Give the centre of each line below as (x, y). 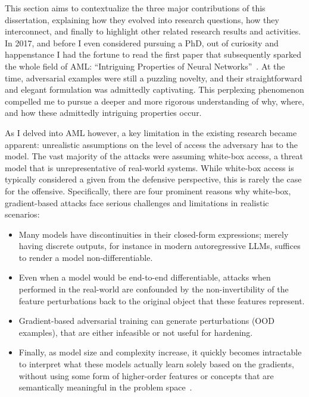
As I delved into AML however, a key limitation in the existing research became (151, 132)
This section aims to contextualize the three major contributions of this (135, 8)
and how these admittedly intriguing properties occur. (103, 113)
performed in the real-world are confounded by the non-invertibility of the (154, 289)
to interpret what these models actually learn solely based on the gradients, (156, 364)
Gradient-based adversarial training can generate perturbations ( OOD (146, 321)
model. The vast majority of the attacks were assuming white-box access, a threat (154, 156)
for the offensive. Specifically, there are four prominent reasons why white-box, (148, 190)
